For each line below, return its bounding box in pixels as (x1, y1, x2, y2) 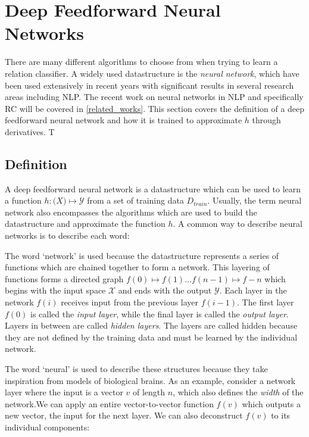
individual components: (5, 420, 90, 433)
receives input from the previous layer (61, 296, 199, 308)
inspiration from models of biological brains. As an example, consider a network (5, 374, 296, 386)
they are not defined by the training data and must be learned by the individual (5, 330, 298, 343)
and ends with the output (118, 284, 212, 296)
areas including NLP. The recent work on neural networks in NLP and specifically (5, 90, 304, 103)
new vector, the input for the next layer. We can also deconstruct (5, 409, 243, 422)
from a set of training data (87, 194, 184, 207)
